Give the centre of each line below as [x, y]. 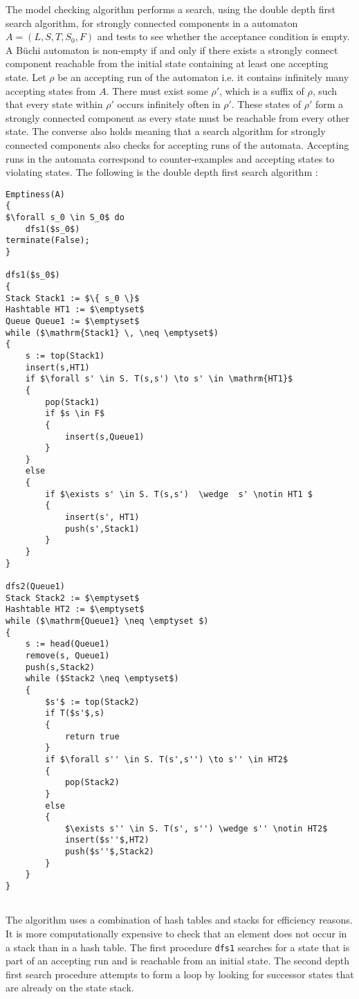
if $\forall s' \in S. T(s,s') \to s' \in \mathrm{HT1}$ [159, 379]
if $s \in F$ [75, 414]
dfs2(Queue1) [35, 587]
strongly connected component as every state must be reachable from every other [178, 117]
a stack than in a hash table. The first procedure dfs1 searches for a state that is [178, 947]
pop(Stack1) [73, 402]
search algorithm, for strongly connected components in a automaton [152, 22]
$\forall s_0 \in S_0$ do [65, 218]
